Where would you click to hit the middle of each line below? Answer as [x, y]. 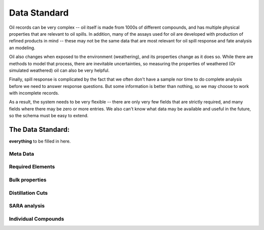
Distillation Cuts [29, 193]
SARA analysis [27, 206]
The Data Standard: [39, 130]
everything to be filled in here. [40, 141]
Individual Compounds [37, 219]
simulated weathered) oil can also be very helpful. [59, 70]
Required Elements [32, 167]
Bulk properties [28, 180]
